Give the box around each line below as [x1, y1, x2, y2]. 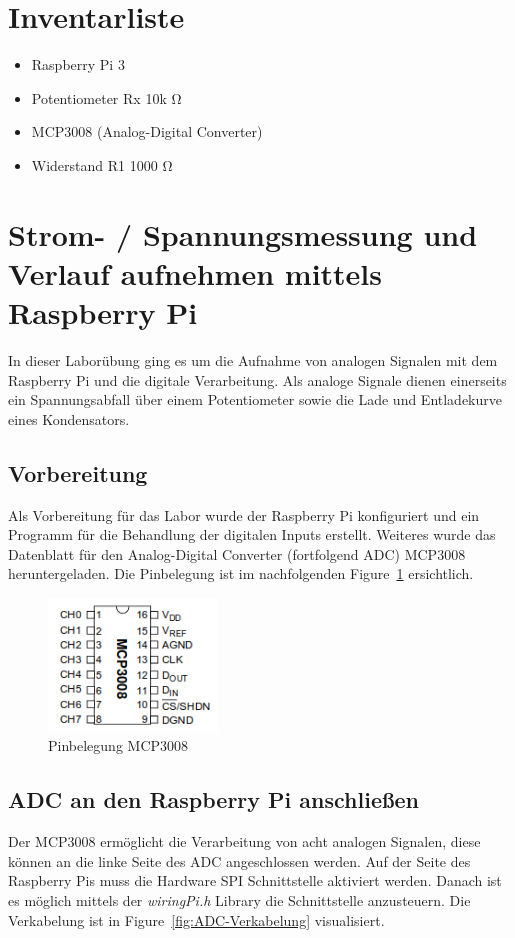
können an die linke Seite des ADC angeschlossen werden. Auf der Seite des [8, 850, 471, 871]
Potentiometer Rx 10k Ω [31, 87, 182, 108]
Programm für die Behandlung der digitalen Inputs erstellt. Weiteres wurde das [8, 524, 496, 545]
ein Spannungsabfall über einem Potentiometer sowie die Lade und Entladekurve [8, 389, 503, 410]
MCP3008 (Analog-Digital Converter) [31, 121, 263, 142]
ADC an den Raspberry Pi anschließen [8, 784, 419, 815]
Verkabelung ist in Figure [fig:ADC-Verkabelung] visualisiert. [8, 909, 385, 930]
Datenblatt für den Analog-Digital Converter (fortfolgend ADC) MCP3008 [8, 543, 466, 564]
